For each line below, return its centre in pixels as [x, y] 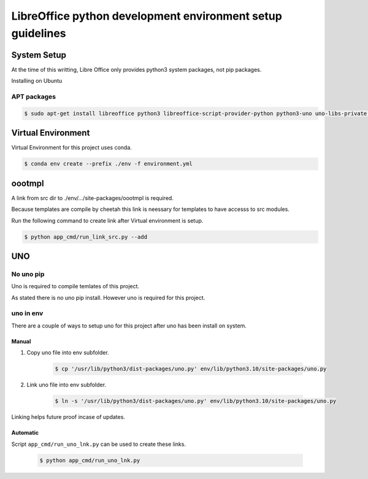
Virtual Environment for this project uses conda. [71, 148]
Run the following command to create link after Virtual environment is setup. [107, 220]
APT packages [34, 97]
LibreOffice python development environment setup [147, 16]
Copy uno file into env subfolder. [68, 353]
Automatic [25, 433]
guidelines [39, 33]
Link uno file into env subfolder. [67, 385]
